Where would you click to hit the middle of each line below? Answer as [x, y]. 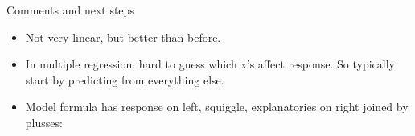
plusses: [44, 122]
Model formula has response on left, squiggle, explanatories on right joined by [217, 107]
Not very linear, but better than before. [123, 37]
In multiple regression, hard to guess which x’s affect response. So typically [210, 64]
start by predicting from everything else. [125, 79]
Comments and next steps [70, 10]
